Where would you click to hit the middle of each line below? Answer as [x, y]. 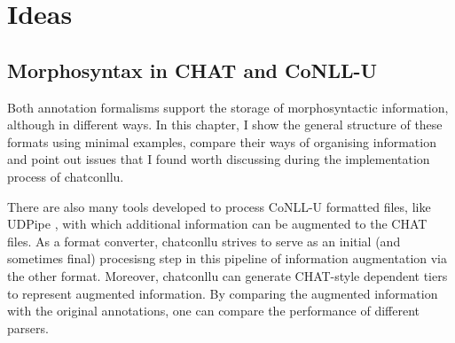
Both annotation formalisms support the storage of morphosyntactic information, [228, 107]
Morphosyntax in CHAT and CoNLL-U [192, 70]
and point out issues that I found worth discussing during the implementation [219, 159]
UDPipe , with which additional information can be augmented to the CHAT [217, 224]
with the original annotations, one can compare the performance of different [214, 311]
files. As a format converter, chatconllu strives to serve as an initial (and [204, 241]
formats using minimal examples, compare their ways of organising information [222, 141]
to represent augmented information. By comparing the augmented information [223, 293]
